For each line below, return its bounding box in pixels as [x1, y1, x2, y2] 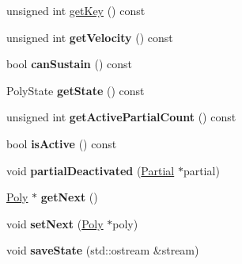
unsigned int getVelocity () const [6, 29, 173, 45]
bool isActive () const [6, 135, 117, 151]
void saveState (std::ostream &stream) [6, 242, 199, 258]
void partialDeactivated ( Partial [6, 162, 175, 178]
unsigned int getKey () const [6, 2, 146, 18]
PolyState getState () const [6, 82, 145, 98]
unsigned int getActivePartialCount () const [6, 109, 236, 125]
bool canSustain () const [6, 55, 132, 72]
